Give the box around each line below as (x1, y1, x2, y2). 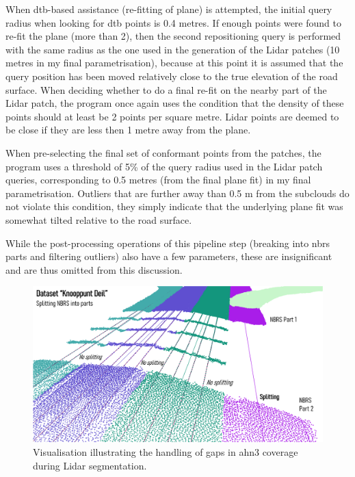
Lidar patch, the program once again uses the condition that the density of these (5, 96, 344, 110)
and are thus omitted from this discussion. (5, 262, 183, 276)
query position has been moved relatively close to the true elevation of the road (5, 68, 338, 83)
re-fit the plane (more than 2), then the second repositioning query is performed (5, 29, 341, 43)
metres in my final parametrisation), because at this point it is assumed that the (5, 55, 343, 70)
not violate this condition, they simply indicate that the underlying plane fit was (5, 199, 343, 214)
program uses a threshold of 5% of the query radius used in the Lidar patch (5, 159, 323, 173)
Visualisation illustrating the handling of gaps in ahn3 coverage (33, 445, 298, 459)
